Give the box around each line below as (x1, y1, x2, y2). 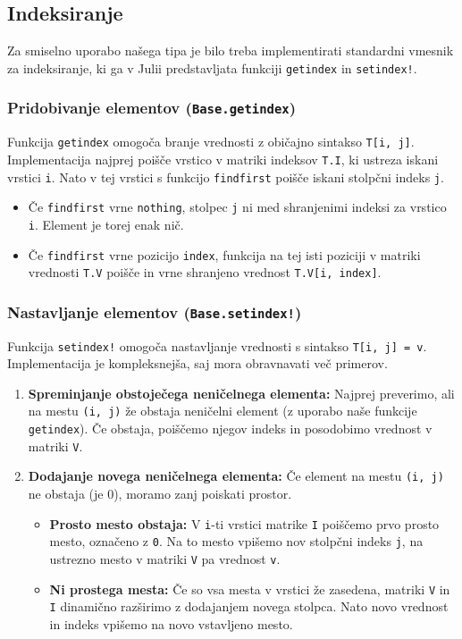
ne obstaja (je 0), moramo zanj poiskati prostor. (28, 484, 292, 503)
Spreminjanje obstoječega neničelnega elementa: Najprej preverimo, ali (28, 383, 455, 402)
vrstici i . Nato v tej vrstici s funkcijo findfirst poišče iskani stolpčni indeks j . (7, 167, 444, 186)
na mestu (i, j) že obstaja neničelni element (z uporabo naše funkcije (28, 401, 417, 420)
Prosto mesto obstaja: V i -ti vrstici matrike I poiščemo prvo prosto (49, 514, 440, 533)
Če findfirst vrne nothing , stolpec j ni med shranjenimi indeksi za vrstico (28, 198, 447, 216)
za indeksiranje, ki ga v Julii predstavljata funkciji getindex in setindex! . (7, 58, 417, 77)
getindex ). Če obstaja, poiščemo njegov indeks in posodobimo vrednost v (28, 419, 433, 438)
